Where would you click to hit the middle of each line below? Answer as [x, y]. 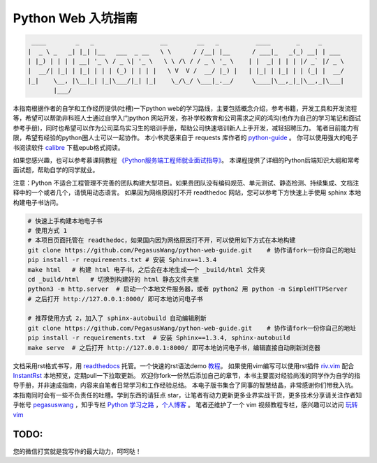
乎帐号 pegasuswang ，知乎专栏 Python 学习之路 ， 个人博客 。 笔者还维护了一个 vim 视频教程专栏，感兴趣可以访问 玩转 [185, 405]
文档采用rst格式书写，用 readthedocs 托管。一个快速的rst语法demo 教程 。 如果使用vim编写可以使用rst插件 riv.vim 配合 [184, 365]
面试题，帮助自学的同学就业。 [56, 170]
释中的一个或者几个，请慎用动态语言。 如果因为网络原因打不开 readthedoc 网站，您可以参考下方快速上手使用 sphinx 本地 [187, 192]
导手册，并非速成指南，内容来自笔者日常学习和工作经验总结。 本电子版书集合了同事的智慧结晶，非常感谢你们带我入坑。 [185, 385]
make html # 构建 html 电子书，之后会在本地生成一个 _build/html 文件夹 [146, 270]
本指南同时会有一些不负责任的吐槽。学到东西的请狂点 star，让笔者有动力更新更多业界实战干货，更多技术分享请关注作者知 [187, 395]
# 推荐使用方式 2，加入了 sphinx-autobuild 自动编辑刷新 [117, 318]
